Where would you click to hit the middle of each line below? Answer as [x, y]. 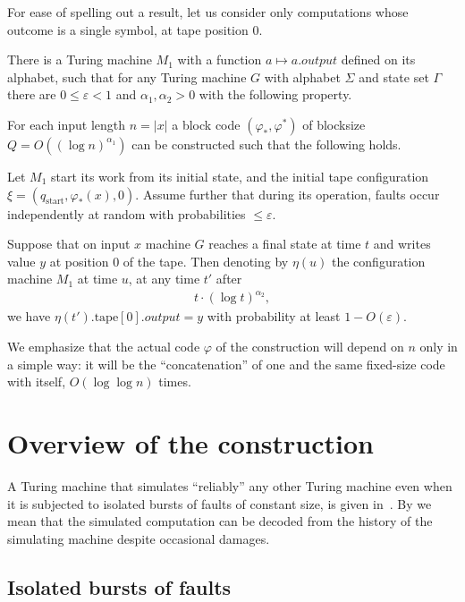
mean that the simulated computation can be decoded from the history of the [220, 521]
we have [29, 316]
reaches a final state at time [285, 244]
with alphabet [302, 76]
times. [175, 382]
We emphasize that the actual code [104, 347]
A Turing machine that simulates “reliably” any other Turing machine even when [230, 485]
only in [439, 347]
